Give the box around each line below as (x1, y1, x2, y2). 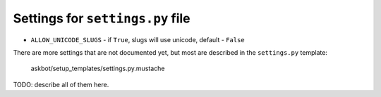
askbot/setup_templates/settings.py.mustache (30, 64, 165, 73)
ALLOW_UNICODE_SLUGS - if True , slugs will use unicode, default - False (30, 35, 245, 44)
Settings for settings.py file (13, 11, 190, 26)
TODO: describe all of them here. (13, 80, 109, 89)
